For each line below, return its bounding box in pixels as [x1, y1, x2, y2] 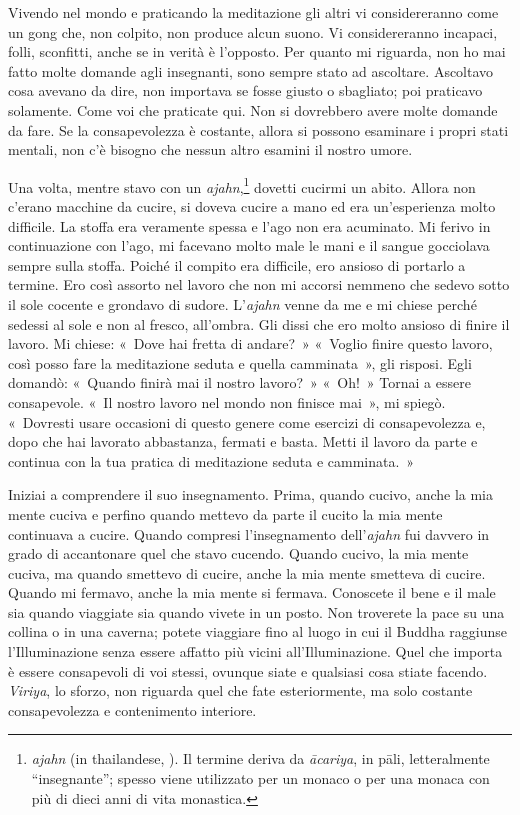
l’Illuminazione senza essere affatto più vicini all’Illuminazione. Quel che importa [8, 641, 503, 662]
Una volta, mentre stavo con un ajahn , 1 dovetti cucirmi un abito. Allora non [8, 173, 476, 197]
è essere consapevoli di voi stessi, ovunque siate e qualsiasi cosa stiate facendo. [8, 660, 488, 681]
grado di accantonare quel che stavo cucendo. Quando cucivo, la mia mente [8, 543, 469, 564]
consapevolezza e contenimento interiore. [8, 699, 257, 720]
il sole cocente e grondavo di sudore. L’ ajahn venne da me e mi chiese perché [8, 293, 477, 314]
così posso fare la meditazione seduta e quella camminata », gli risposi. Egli [8, 352, 472, 373]
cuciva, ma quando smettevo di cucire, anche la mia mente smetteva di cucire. [8, 562, 486, 583]
